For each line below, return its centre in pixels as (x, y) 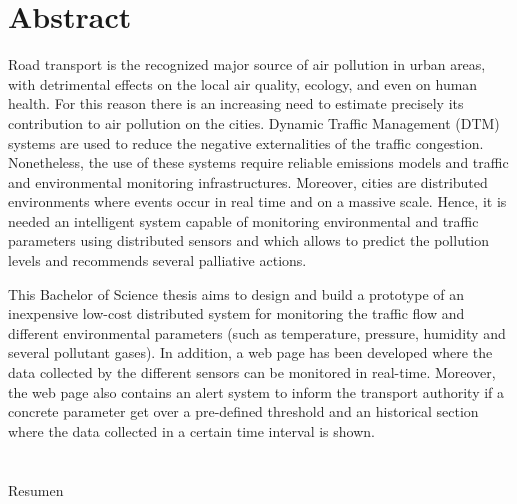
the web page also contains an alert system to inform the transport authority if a (256, 391)
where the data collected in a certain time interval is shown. (191, 430)
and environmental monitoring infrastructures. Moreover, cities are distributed (248, 181)
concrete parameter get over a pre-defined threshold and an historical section (243, 411)
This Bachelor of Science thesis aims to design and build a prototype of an (236, 293)
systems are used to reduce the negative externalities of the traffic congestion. (246, 142)
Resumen (36, 489)
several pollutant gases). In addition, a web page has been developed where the (250, 352)
